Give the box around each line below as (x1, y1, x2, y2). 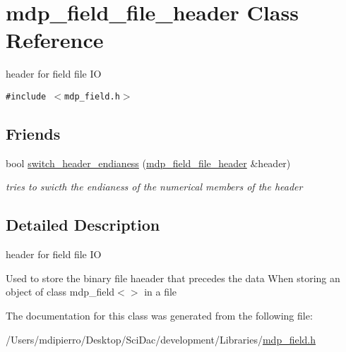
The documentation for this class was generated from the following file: (6, 308, 313, 322)
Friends (6, 122, 61, 144)
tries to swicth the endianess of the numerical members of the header (6, 179, 303, 194)
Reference (6, 25, 104, 54)
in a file (144, 284, 177, 299)
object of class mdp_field (6, 284, 115, 299)
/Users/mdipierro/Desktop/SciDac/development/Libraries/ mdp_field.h (6, 332, 316, 346)
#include (6, 91, 47, 102)
